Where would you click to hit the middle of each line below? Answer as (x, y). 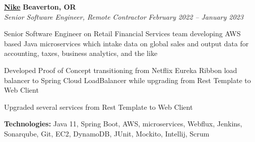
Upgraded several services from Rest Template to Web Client (99, 106)
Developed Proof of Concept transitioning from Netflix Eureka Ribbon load (121, 70)
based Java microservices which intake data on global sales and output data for (126, 43)
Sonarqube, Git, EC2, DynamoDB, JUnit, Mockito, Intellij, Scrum (107, 133)
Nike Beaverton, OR (40, 7)
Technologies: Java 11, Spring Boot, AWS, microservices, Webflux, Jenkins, (123, 124)
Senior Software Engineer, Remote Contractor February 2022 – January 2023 (124, 16)
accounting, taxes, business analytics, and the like (81, 53)
